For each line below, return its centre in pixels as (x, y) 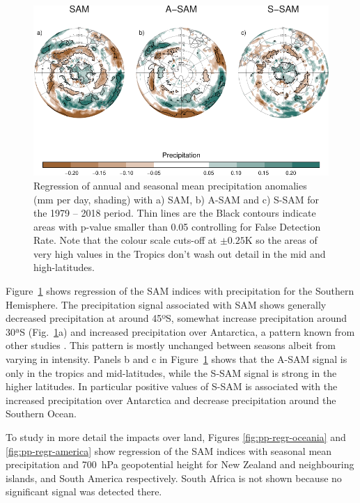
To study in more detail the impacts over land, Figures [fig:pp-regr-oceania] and (176, 437)
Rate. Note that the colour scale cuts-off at (125, 240)
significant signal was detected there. (84, 492)
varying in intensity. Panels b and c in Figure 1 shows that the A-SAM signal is (177, 359)
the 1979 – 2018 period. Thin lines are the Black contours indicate (175, 213)
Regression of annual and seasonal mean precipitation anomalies (170, 185)
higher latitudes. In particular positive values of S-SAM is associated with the (172, 386)
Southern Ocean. (41, 413)
